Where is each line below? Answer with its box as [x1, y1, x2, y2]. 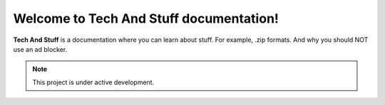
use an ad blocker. [13, 45, 68, 53]
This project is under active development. [32, 78, 155, 87]
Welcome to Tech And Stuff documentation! [13, 11, 279, 26]
